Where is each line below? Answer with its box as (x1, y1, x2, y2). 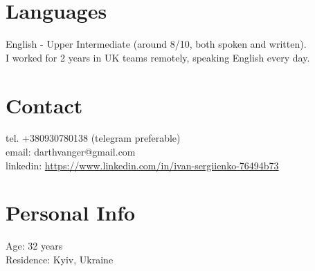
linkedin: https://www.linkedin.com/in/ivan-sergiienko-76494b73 (6, 158, 279, 172)
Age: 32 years (6, 239, 63, 253)
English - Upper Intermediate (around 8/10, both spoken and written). (6, 37, 307, 51)
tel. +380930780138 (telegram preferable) (6, 131, 181, 145)
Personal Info (6, 198, 136, 227)
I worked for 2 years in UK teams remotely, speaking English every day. (6, 50, 310, 64)
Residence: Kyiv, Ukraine (6, 252, 114, 266)
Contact (6, 91, 83, 119)
